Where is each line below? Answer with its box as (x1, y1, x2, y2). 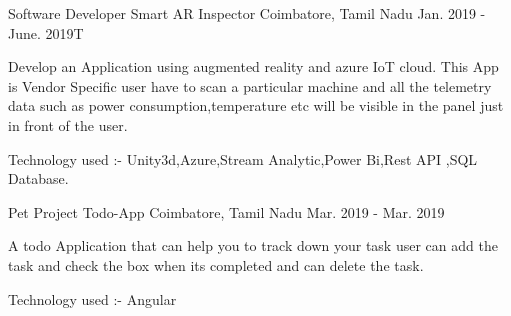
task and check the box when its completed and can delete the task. (8, 254, 424, 275)
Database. (8, 168, 69, 189)
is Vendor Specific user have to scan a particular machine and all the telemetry (8, 75, 492, 96)
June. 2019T (8, 22, 84, 43)
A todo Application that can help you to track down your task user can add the (8, 235, 498, 256)
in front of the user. (8, 114, 128, 135)
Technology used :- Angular (8, 288, 177, 309)
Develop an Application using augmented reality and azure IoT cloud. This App (8, 56, 499, 77)
